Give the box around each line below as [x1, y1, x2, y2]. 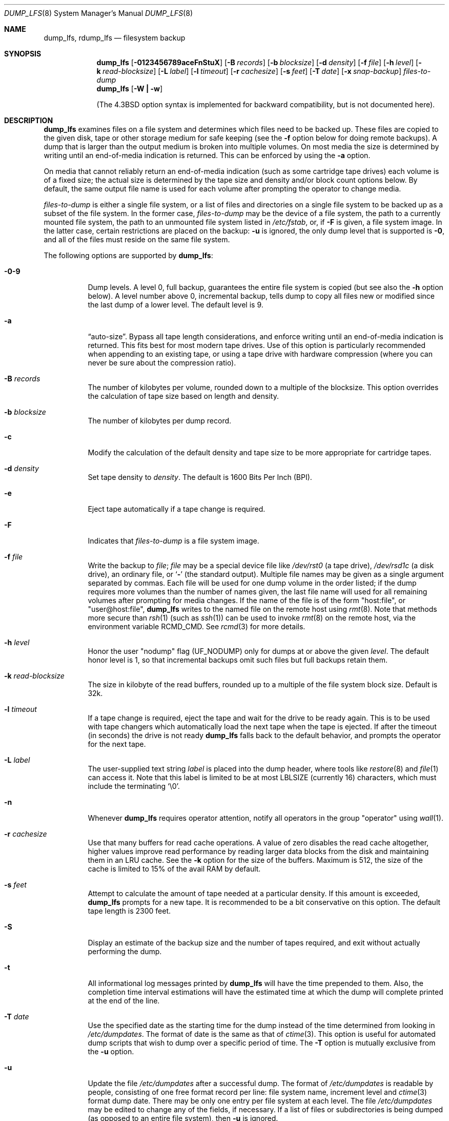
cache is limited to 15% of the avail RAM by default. [88, 864, 261, 873]
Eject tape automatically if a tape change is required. [88, 505, 266, 513]
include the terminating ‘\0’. [88, 782, 180, 790]
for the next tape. [88, 740, 146, 748]
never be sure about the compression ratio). [88, 358, 236, 367]
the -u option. [88, 1047, 134, 1056]
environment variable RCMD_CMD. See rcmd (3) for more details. [88, 622, 305, 631]
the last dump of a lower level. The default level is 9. [88, 300, 263, 309]
